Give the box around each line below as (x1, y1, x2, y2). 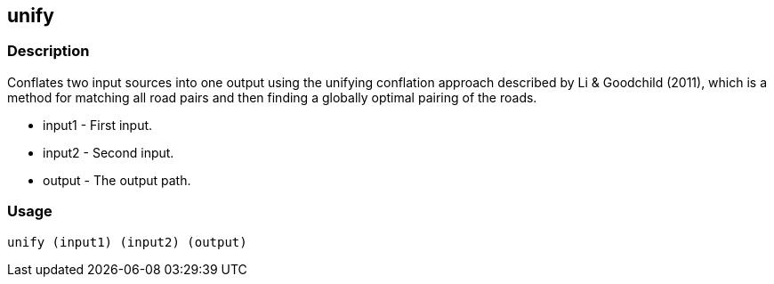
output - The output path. (43, 172, 191, 188)
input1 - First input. (43, 117, 153, 133)
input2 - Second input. (43, 144, 174, 160)
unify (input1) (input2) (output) (7, 234, 247, 249)
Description (7, 42, 90, 61)
